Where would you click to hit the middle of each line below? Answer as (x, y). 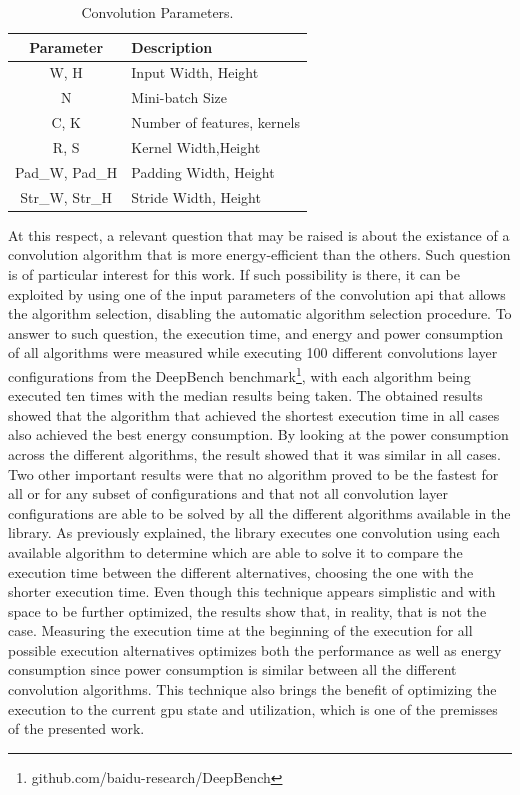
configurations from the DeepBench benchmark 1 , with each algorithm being (239, 374)
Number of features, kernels (215, 122)
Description (172, 46)
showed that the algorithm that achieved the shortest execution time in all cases (254, 414)
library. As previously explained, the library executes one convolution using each (254, 532)
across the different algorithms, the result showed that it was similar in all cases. (254, 453)
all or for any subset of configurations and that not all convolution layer (228, 493)
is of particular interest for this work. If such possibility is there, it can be (234, 273)
